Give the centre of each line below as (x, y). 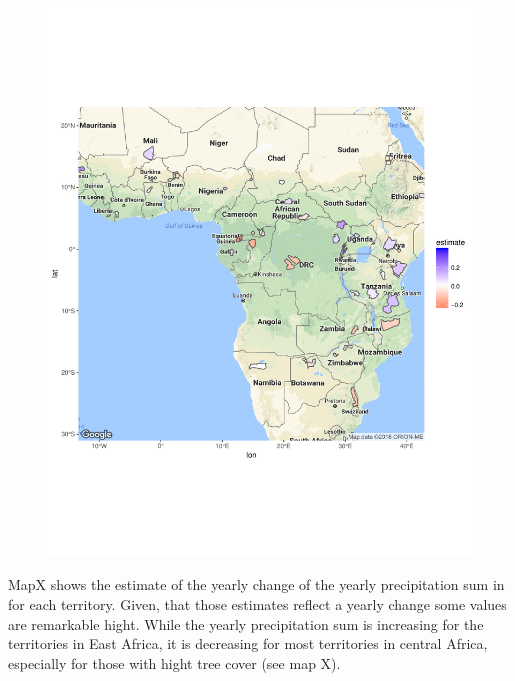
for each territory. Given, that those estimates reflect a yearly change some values (257, 604)
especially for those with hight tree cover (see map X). (174, 662)
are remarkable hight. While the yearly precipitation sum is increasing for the (246, 623)
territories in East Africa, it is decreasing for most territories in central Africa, (248, 643)
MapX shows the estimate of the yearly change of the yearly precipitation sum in (256, 584)
